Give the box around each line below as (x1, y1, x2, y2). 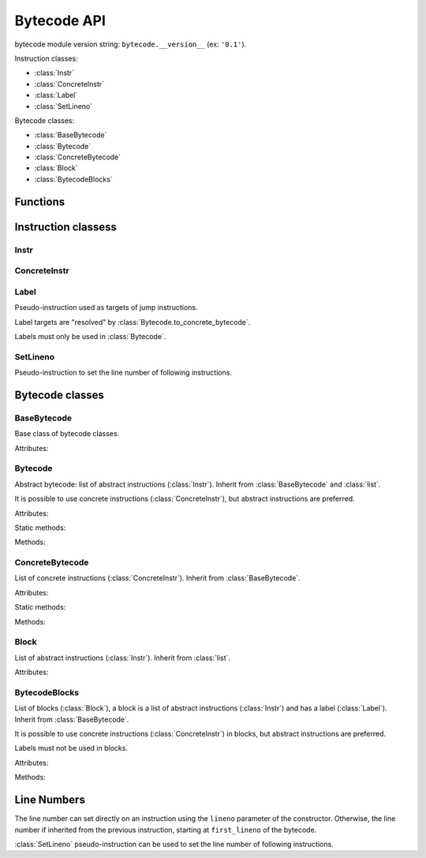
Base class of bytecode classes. (14, 429, 120, 438)
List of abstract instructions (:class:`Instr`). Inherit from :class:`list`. (14, 653, 231, 662)
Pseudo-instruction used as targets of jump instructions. (14, 303, 198, 312)
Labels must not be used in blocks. (14, 744, 128, 753)
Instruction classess (14, 220, 118, 233)
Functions (14, 195, 65, 208)
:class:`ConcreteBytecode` (34, 152, 121, 162)
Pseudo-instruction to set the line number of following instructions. (14, 367, 233, 378)
